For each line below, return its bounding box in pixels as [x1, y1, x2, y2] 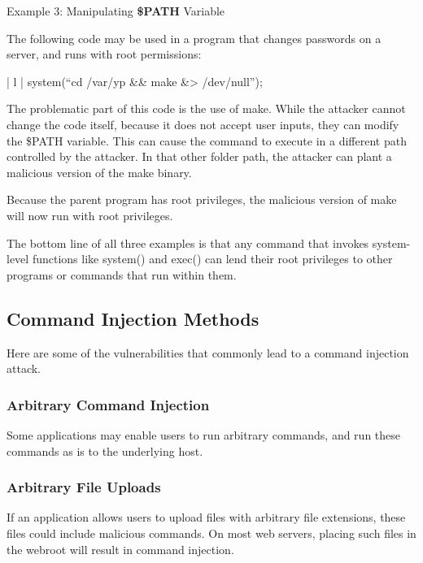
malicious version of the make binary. [7, 163, 192, 180]
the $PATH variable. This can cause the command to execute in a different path [7, 132, 407, 149]
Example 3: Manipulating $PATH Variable [7, 2, 225, 19]
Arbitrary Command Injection [7, 394, 210, 414]
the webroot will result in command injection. [7, 540, 234, 557]
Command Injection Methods [7, 305, 259, 331]
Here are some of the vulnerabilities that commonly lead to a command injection [7, 344, 409, 361]
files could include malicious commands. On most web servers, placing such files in [7, 524, 416, 541]
